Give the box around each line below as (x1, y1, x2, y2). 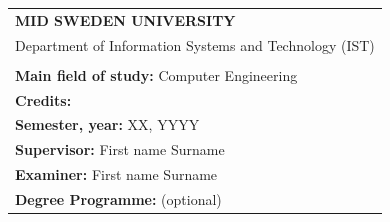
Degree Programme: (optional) (15, 188, 222, 209)
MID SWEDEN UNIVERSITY (15, 9, 236, 30)
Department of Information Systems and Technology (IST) (15, 34, 375, 55)
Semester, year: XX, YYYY (15, 114, 200, 135)
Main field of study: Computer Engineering (15, 64, 298, 85)
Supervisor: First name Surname (15, 139, 225, 160)
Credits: (15, 89, 72, 110)
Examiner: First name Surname (15, 164, 218, 185)
